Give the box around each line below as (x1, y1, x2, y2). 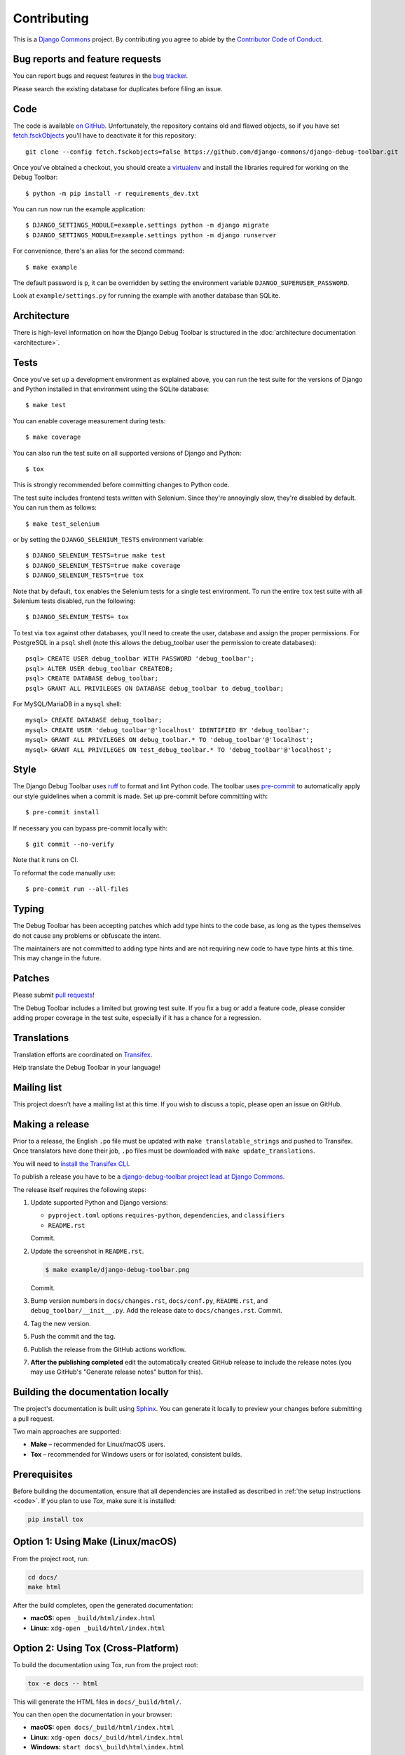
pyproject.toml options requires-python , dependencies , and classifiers (48, 1211, 285, 1219)
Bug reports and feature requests (13, 53, 162, 65)
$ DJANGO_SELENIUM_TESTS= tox (25, 613, 130, 621)
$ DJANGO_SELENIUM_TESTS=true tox (25, 571, 144, 579)
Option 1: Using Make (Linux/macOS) (13, 1536, 177, 1548)
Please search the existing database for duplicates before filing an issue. (13, 84, 224, 93)
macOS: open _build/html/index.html (30, 1614, 156, 1622)
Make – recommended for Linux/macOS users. (30, 1440, 166, 1449)
